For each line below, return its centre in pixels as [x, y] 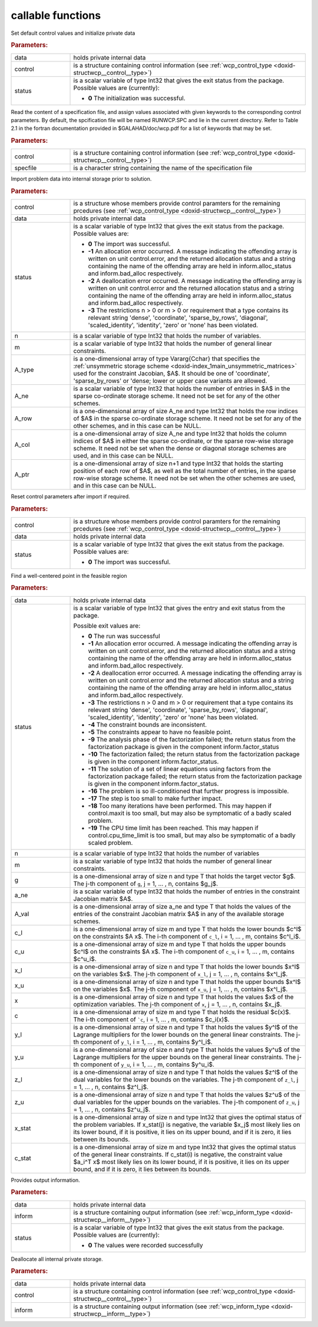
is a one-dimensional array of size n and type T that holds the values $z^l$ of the [186, 1072]
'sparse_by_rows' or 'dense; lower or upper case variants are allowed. [170, 381]
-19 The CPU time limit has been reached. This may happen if [173, 828]
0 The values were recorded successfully [145, 1245]
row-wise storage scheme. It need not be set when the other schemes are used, [184, 478]
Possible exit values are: [107, 626]
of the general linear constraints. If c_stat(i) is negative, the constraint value [178, 1154]
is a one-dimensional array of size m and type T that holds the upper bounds [180, 944]
